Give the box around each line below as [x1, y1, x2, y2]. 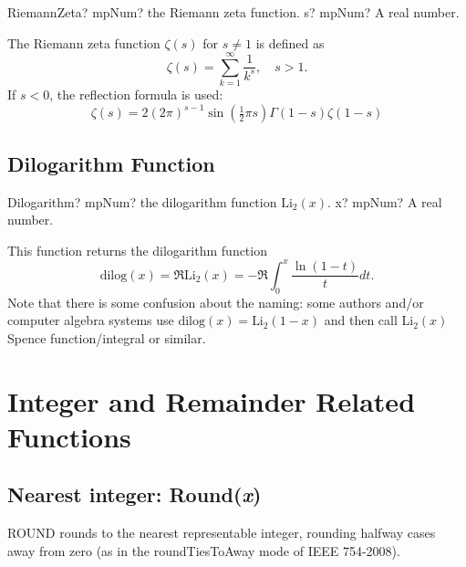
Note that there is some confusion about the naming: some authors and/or [7, 292, 424, 311]
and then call [324, 310, 398, 330]
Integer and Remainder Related [7, 382, 416, 419]
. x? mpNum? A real [326, 192, 442, 211]
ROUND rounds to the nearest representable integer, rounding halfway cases [7, 523, 436, 542]
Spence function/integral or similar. [7, 328, 206, 347]
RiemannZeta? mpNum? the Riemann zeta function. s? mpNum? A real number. [7, 3, 460, 21]
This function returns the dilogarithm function [7, 240, 267, 259]
